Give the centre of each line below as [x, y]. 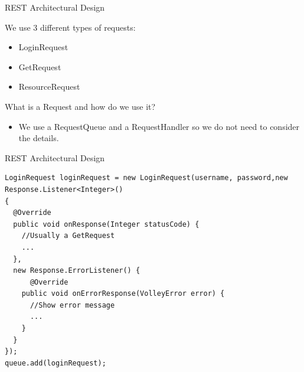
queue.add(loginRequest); [55, 363]
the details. [39, 138]
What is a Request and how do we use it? [80, 106]
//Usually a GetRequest [68, 236]
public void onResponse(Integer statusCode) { [106, 224]
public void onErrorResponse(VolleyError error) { [123, 294]
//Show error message [72, 305]
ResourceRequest [49, 87]
